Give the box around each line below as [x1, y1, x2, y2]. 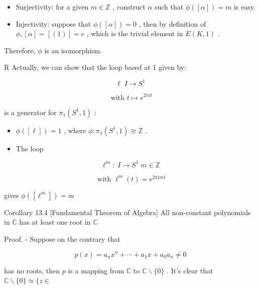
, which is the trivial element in [86, 28, 183, 39]
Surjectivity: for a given [16, 2, 89, 12]
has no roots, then [4, 265, 60, 275]
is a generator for [4, 107, 57, 117]
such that [154, 2, 184, 12]
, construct [112, 2, 146, 12]
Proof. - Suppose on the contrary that [4, 233, 120, 244]
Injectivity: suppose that [16, 18, 91, 29]
